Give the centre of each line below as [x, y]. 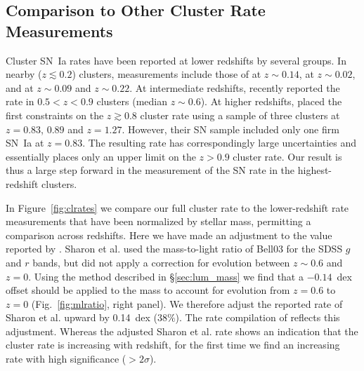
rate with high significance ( [66, 359]
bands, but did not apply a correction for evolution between [161, 262]
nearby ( [24, 74]
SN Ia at [25, 143]
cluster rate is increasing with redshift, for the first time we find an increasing [173, 345]
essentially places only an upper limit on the [101, 156]
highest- [315, 170]
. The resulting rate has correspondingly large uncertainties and [220, 143]
